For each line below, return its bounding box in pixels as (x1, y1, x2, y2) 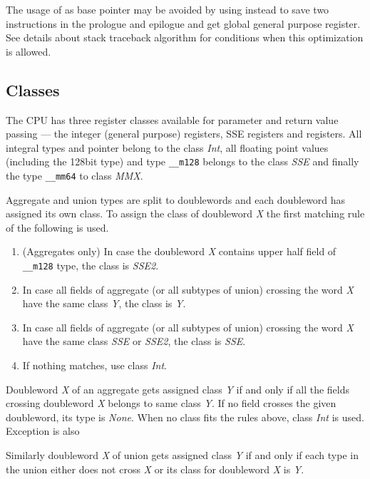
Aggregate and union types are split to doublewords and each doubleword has (6, 192, 346, 207)
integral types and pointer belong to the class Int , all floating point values (6, 140, 329, 155)
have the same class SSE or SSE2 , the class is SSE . (22, 334, 246, 349)
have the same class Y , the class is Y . (22, 296, 186, 311)
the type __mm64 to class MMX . (6, 168, 143, 183)
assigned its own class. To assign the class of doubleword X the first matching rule (6, 206, 365, 221)
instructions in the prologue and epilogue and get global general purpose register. (6, 16, 361, 31)
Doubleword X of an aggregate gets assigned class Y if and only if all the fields (6, 381, 349, 396)
